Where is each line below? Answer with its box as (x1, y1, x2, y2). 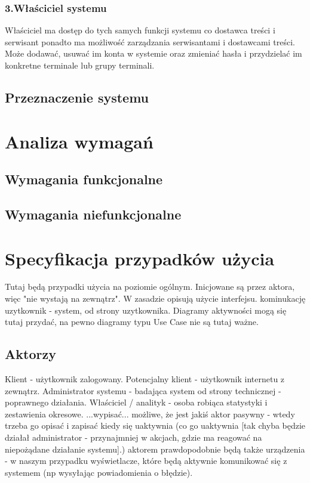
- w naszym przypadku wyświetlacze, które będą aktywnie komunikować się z (5, 454, 287, 467)
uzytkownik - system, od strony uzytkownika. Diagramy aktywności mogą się (5, 304, 287, 316)
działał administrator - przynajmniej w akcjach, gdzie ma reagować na (5, 431, 262, 443)
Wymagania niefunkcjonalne (5, 205, 182, 223)
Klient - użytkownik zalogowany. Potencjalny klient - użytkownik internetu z (5, 373, 285, 385)
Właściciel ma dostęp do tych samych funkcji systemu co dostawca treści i (5, 24, 275, 36)
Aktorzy (5, 345, 56, 363)
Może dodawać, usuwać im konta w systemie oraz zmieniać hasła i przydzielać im (5, 47, 302, 60)
